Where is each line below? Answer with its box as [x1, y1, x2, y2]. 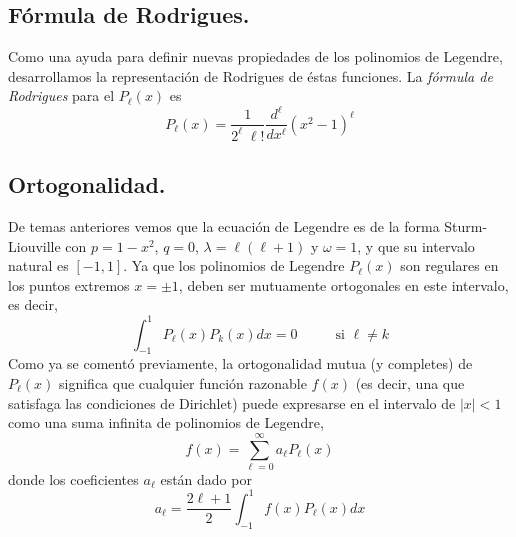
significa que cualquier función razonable [59, 372, 307, 393]
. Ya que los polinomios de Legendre [123, 255, 345, 276]
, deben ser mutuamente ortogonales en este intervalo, [178, 274, 509, 295]
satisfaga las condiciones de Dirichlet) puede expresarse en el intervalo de [8, 392, 456, 413]
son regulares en [400, 255, 499, 276]
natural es [8, 255, 69, 276]
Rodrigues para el [8, 85, 115, 106]
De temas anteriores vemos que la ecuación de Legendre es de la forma [8, 216, 440, 237]
